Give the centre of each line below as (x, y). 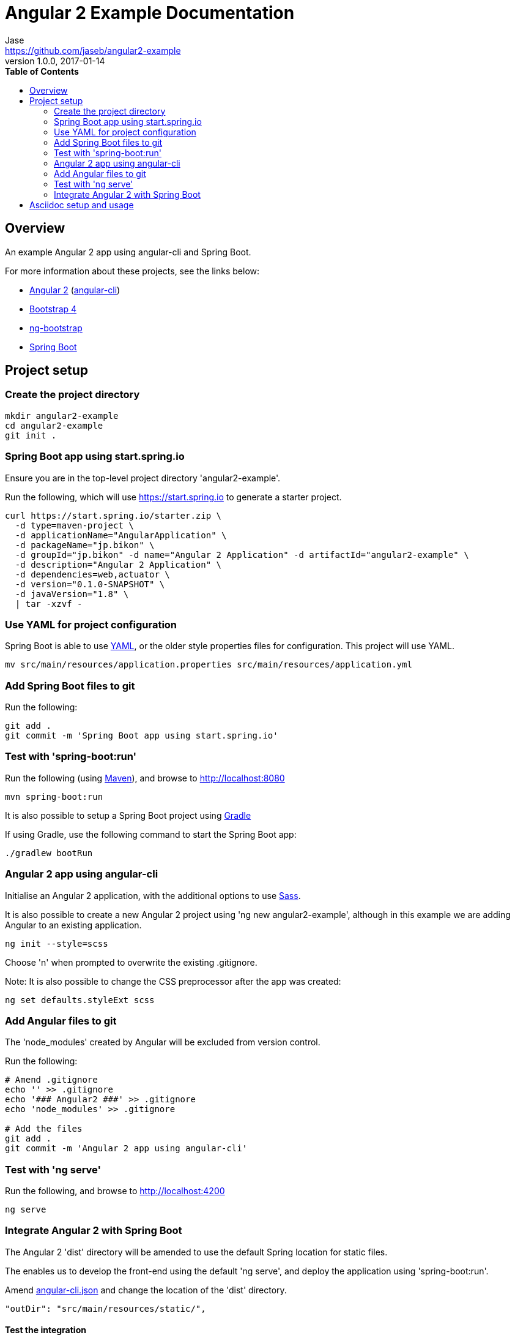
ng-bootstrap (56, 328)
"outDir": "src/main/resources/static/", (106, 1308)
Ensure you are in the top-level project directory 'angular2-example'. (143, 478)
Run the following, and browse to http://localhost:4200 (115, 1191)
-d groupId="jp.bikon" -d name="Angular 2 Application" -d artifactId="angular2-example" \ (242, 555)
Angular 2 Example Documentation (150, 13)
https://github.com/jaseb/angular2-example (93, 50)
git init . (31, 435)
